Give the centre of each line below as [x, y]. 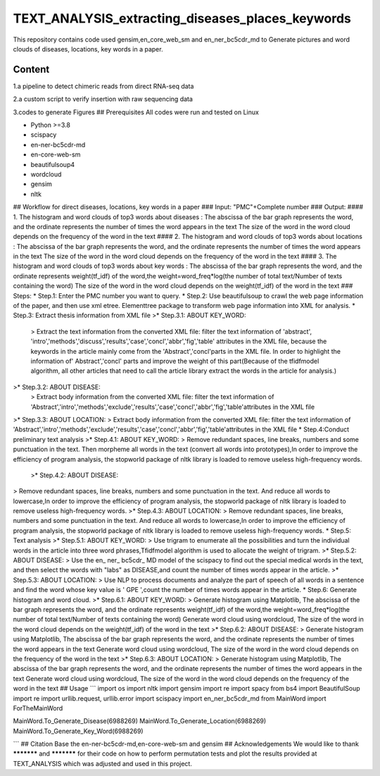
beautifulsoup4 [53, 164]
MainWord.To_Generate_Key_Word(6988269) [78, 731]
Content [31, 69]
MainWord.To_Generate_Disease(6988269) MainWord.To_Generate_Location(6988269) [140, 721]
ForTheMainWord [38, 708]
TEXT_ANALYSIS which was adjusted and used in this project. [103, 763]
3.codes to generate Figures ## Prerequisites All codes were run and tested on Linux [136, 112]
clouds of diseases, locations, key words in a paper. [88, 49]
